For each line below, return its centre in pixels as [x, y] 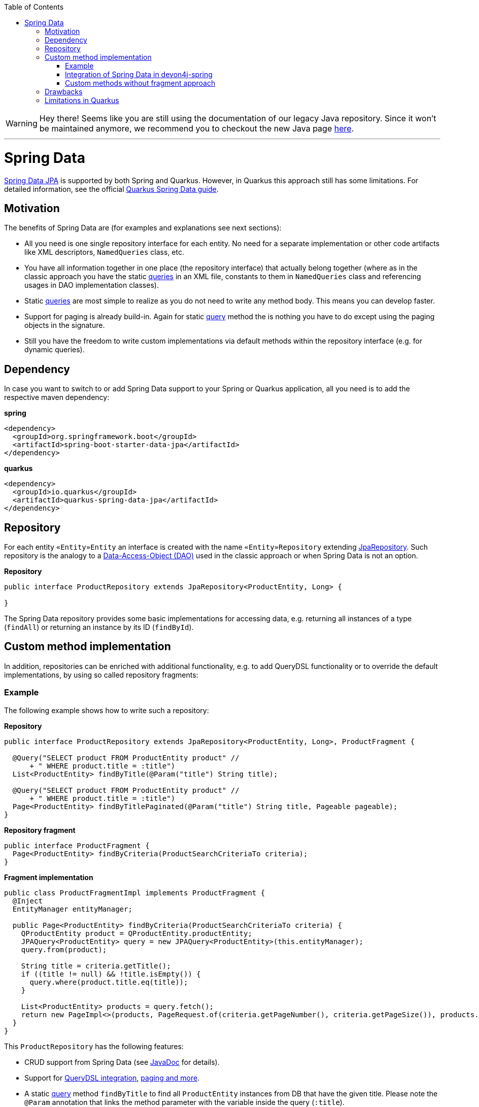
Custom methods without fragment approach [140, 83]
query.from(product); [64, 949]
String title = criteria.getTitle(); [96, 966]
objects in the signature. [65, 325]
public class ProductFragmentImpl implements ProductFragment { [135, 893]
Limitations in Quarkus [82, 100]
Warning [22, 123]
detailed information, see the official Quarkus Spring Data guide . [111, 189]
